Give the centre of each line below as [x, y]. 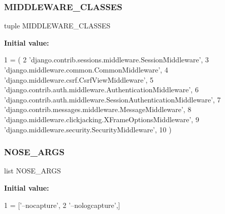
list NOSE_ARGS [33, 171]
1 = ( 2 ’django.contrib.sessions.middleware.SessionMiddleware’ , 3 [107, 60]
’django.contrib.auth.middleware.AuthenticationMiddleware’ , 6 [101, 90]
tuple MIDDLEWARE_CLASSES [57, 26]
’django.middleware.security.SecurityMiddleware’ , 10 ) [88, 129]
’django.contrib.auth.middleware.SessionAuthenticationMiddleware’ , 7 [112, 99]
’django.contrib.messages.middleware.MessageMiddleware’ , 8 [98, 109]
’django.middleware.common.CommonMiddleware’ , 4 [86, 69]
